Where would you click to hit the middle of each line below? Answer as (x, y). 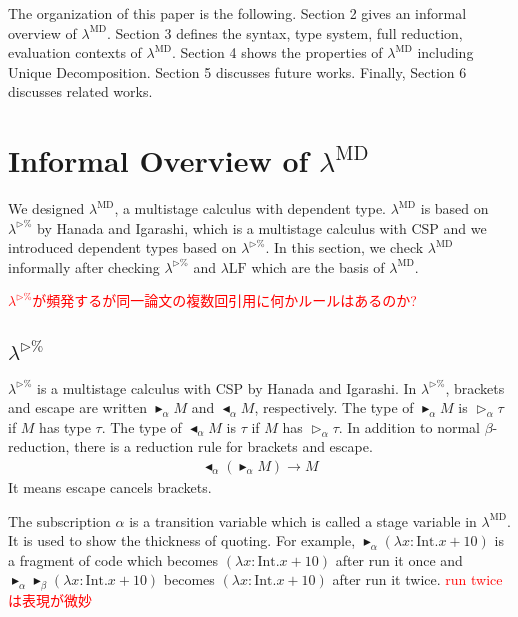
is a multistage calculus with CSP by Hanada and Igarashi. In (227, 387)
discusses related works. (80, 91)
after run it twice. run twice (417, 579)
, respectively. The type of (334, 407)
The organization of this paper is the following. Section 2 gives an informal (237, 13)
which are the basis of (318, 266)
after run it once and (399, 559)
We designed (46, 208)
